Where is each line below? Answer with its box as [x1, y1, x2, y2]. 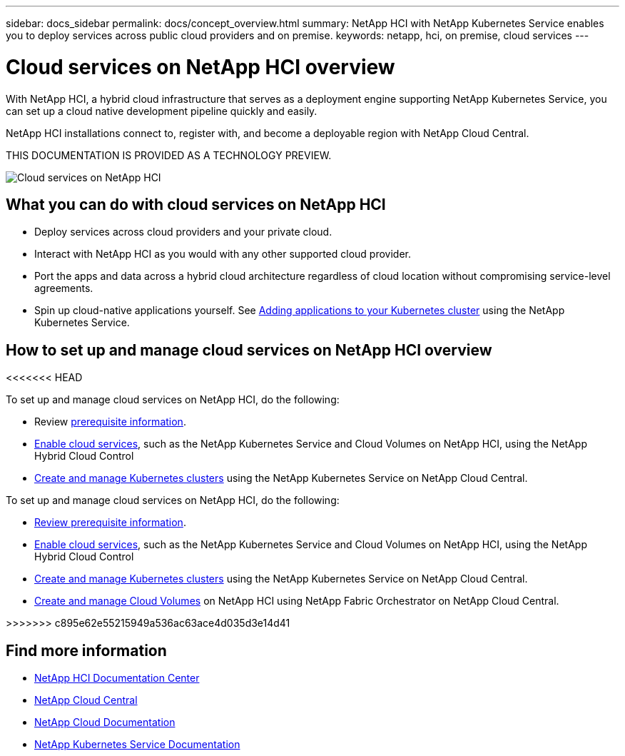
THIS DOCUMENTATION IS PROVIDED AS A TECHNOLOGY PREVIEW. [6, 148, 332, 161]
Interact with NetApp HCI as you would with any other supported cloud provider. [34, 248, 411, 261]
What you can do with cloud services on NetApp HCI [6, 195, 386, 213]
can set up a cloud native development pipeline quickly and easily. [6, 104, 317, 117]
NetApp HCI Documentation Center [34, 672, 200, 685]
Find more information [6, 641, 167, 660]
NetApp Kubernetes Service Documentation [34, 738, 240, 751]
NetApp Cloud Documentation [34, 716, 176, 729]
